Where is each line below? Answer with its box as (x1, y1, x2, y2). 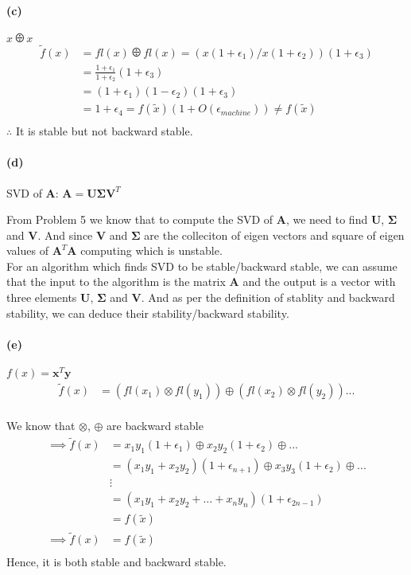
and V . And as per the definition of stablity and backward (110, 289, 395, 306)
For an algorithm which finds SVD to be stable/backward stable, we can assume (6, 257, 397, 274)
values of (6, 242, 48, 259)
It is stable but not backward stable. (15, 123, 193, 139)
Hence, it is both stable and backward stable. (6, 553, 227, 570)
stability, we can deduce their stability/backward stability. (6, 304, 289, 321)
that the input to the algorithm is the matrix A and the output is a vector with (6, 273, 396, 290)
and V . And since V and (6, 226, 128, 243)
